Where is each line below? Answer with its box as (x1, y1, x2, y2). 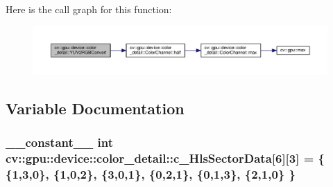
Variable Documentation (6, 97, 185, 118)
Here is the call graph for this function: (6, 2, 172, 16)
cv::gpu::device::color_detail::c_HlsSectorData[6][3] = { (6, 150, 325, 167)
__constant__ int (6, 134, 113, 151)
